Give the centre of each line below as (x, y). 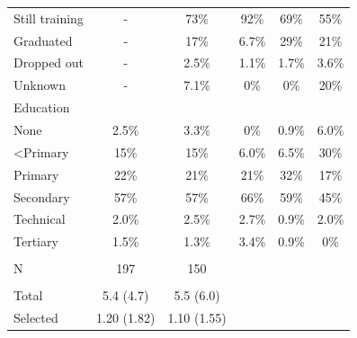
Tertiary (36, 241)
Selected (36, 318)
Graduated (43, 40)
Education (42, 107)
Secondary (42, 196)
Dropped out (49, 62)
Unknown (40, 85)
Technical (40, 219)
